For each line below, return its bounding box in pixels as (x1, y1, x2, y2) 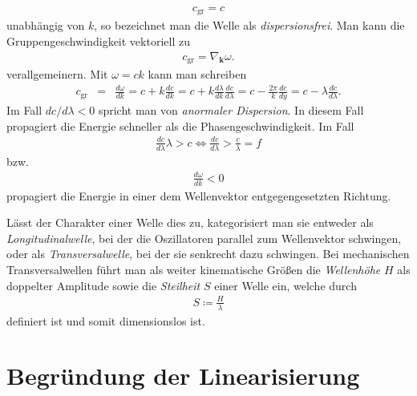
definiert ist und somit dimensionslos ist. (6, 312, 205, 329)
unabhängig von (6, 17, 85, 34)
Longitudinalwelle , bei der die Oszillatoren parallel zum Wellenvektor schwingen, (6, 229, 402, 246)
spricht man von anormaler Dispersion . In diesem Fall (98, 102, 364, 119)
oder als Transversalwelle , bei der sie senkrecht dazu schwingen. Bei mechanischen (6, 245, 410, 262)
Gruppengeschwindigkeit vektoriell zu (6, 33, 190, 50)
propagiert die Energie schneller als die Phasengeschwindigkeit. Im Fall (6, 117, 354, 134)
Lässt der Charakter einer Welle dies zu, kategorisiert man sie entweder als (6, 214, 374, 231)
